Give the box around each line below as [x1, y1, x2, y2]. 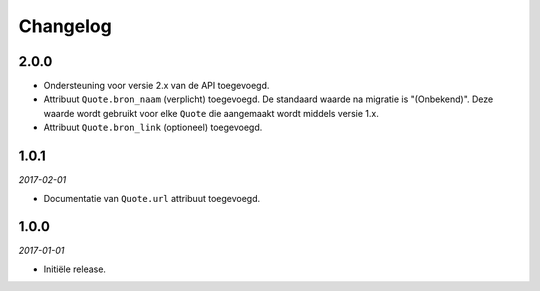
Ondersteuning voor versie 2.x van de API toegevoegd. [43, 80, 270, 92]
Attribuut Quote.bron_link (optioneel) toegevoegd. [43, 121, 263, 134]
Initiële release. [43, 263, 107, 275]
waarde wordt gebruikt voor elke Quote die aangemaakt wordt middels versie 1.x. [43, 107, 379, 119]
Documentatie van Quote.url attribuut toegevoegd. [43, 192, 261, 204]
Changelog [18, 15, 112, 37]
